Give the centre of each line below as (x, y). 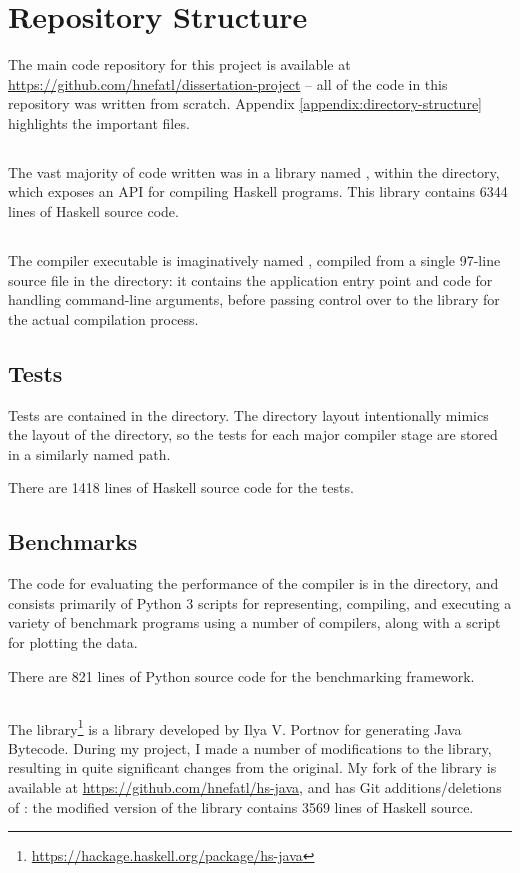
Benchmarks (73, 541)
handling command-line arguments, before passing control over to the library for (254, 299)
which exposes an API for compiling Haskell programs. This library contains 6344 (258, 191)
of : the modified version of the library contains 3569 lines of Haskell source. (241, 806)
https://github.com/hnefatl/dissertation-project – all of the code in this (228, 83)
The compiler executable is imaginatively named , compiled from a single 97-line (254, 260)
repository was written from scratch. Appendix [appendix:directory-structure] (245, 103)
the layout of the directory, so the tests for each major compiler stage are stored (253, 434)
